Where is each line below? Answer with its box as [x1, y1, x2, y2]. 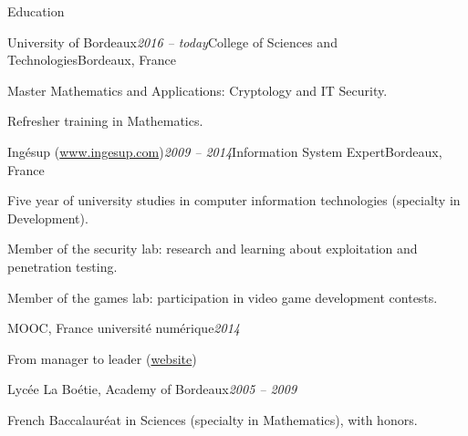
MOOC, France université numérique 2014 [7, 318, 240, 337]
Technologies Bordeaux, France [7, 50, 176, 69]
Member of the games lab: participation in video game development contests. [7, 287, 438, 306]
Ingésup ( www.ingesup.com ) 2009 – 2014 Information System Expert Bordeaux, [7, 141, 442, 161]
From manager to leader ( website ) [7, 348, 197, 368]
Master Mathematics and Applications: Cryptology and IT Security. [7, 80, 388, 99]
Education [7, 2, 65, 20]
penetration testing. [7, 256, 118, 275]
